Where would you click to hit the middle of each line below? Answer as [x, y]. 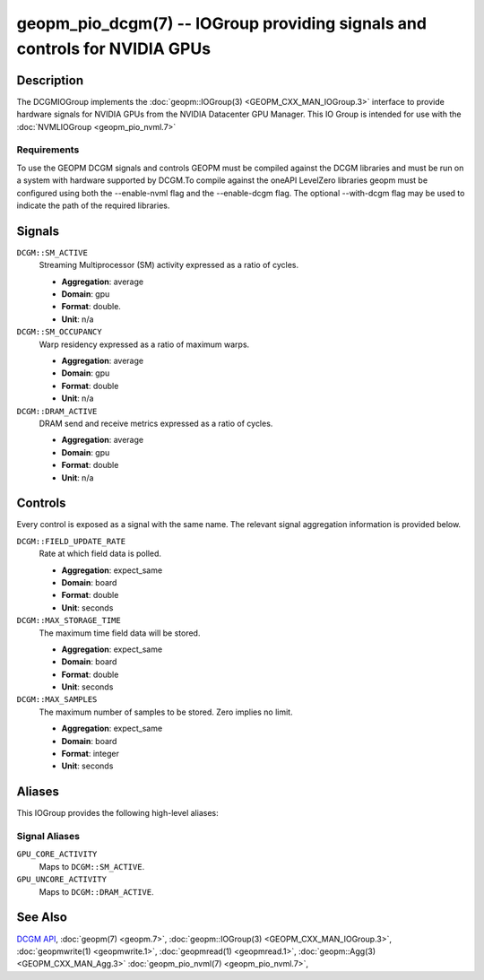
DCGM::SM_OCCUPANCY [59, 332]
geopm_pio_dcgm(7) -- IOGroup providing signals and [222, 23]
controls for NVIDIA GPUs [113, 48]
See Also [42, 918]
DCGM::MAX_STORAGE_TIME [69, 620]
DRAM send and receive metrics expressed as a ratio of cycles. [156, 423]
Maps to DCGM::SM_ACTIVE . [92, 866]
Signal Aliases [48, 837]
